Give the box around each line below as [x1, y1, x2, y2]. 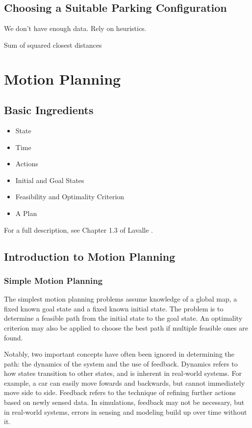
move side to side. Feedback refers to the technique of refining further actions [4, 387, 236, 397]
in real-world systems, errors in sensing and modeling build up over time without [4, 406, 247, 417]
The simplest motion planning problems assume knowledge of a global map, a [4, 294, 237, 304]
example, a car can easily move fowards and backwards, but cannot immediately [4, 377, 245, 388]
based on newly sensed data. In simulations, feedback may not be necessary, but [4, 397, 245, 407]
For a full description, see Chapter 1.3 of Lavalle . [4, 224, 153, 235]
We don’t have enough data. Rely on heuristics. [4, 23, 147, 33]
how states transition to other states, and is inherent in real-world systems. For [4, 368, 242, 378]
